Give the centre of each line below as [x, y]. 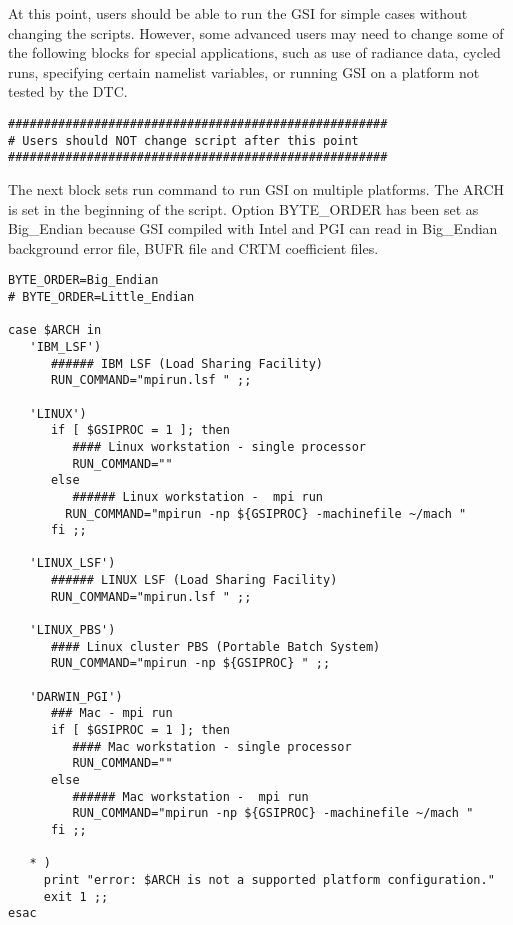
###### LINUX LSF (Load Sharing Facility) [194, 580]
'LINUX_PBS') [72, 630]
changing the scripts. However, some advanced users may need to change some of [256, 32]
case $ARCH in [55, 330]
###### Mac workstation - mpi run [190, 796]
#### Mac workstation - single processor [212, 746]
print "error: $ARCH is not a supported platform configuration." [269, 879]
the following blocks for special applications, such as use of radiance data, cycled [254, 52]
